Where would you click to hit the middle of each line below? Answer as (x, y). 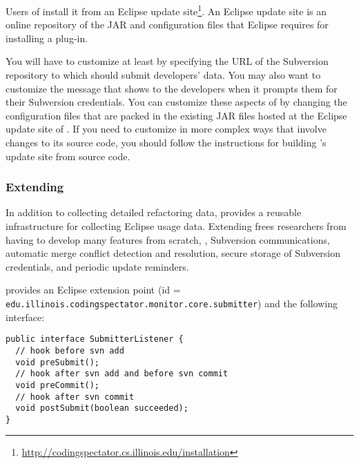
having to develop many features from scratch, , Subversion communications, (168, 239)
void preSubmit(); (58, 362)
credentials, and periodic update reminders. (97, 266)
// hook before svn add (70, 350)
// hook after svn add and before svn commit (122, 374)
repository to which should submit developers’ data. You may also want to (163, 75)
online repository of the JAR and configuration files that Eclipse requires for (167, 25)
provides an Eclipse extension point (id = (93, 290)
